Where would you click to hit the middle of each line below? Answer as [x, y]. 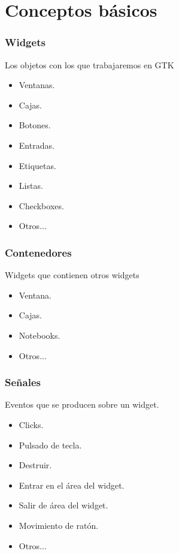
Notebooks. [40, 335]
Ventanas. [37, 85]
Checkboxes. [41, 205]
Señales [23, 382]
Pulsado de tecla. [50, 445]
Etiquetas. [37, 165]
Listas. [31, 186]
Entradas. [37, 145]
